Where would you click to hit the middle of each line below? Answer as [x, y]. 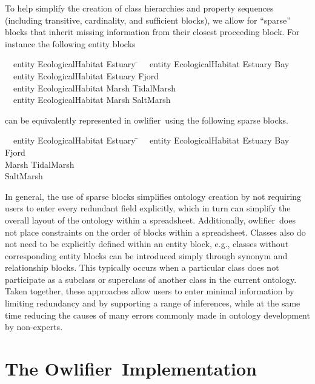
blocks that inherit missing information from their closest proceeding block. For [152, 32]
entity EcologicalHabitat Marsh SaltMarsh [92, 100]
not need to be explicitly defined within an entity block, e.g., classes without [147, 244]
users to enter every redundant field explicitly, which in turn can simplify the [148, 208]
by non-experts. [34, 327]
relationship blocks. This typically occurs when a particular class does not [142, 267]
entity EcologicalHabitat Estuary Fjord [86, 75]
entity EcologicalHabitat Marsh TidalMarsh [95, 88]
